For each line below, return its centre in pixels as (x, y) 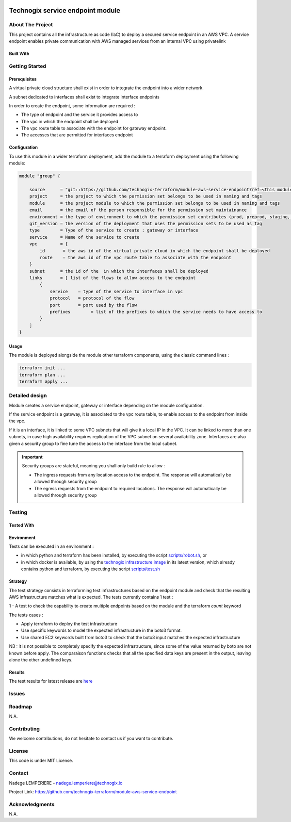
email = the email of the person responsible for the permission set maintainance (138, 210)
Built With (19, 54)
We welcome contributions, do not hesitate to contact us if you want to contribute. (91, 739)
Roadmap (21, 707)
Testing (18, 512)
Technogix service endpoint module (65, 10)
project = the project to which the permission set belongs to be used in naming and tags (146, 196)
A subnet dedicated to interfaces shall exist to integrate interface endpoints (84, 97)
